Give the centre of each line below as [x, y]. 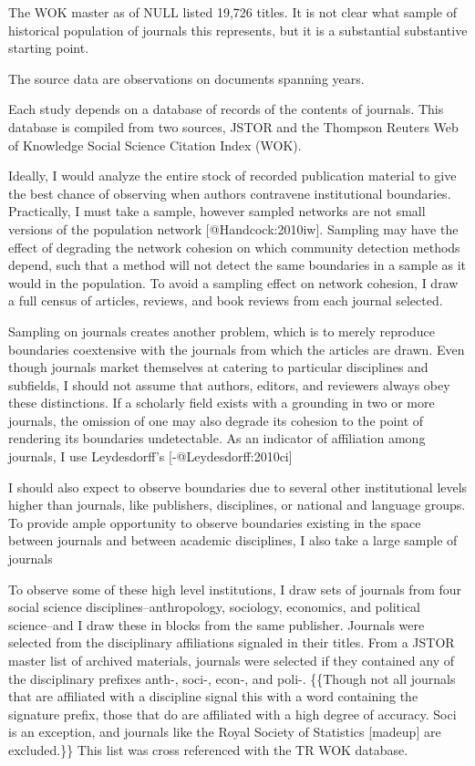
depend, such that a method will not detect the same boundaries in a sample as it [237, 265]
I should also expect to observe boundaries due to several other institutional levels [238, 487]
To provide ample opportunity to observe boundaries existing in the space [215, 522]
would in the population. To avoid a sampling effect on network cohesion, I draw [233, 282]
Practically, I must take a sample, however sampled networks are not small [217, 211]
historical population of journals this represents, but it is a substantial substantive [238, 30]
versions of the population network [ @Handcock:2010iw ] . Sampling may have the [233, 228]
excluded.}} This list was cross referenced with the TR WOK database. [208, 749]
